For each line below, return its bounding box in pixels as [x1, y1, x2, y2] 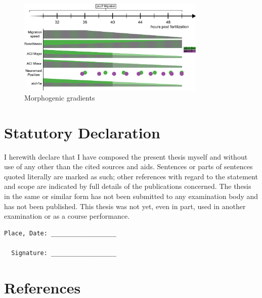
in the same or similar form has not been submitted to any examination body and [4, 190, 258, 201]
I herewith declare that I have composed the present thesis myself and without [4, 151, 248, 162]
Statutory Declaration [4, 122, 160, 142]
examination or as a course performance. [4, 211, 130, 221]
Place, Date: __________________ [4, 229, 116, 237]
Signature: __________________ [11, 249, 116, 257]
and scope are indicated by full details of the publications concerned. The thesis [4, 181, 251, 191]
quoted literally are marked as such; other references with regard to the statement [4, 171, 258, 181]
